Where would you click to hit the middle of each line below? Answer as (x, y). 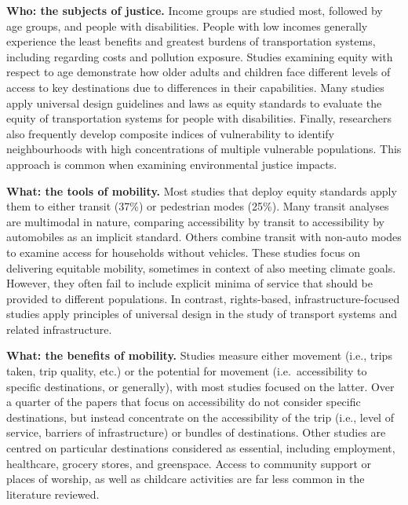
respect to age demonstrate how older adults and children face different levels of (199, 72)
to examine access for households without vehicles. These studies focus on (184, 252)
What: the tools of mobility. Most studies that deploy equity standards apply (202, 190)
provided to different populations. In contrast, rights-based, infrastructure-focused (203, 298)
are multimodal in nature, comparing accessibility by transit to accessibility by (195, 221)
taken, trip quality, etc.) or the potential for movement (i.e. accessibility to (187, 371)
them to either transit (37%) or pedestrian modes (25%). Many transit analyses (198, 206)
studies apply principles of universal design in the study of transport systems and (202, 314)
